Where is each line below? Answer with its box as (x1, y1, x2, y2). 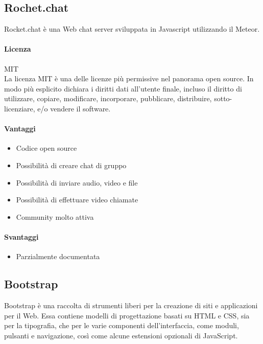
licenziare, (4, 103, 35, 113)
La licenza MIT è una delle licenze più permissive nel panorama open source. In (4, 73, 254, 84)
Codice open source (16, 143, 77, 153)
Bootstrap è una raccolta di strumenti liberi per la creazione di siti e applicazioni (4, 300, 258, 310)
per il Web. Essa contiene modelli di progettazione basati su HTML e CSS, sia (4, 310, 250, 320)
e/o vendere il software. (37, 103, 111, 113)
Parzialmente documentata (16, 251, 100, 262)
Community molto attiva (16, 211, 94, 222)
